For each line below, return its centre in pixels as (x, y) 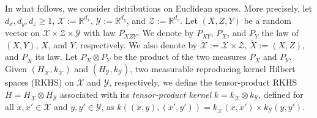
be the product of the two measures (180, 57)
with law (99, 33)
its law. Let (56, 57)
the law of (280, 33)
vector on (22, 33)
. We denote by (165, 33)
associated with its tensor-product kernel (136, 94)
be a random (267, 20)
